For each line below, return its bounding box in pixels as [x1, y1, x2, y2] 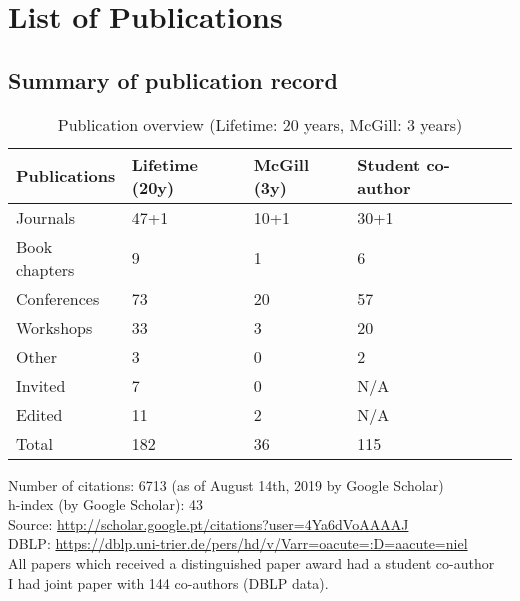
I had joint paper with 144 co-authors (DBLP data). [8, 572, 329, 593]
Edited [16, 402, 63, 426]
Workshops [16, 315, 93, 339]
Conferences [16, 286, 100, 310]
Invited [16, 373, 66, 397]
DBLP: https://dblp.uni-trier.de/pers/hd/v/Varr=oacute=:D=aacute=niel [8, 533, 468, 554]
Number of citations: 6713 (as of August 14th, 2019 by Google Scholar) [8, 474, 444, 495]
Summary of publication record [8, 64, 338, 95]
